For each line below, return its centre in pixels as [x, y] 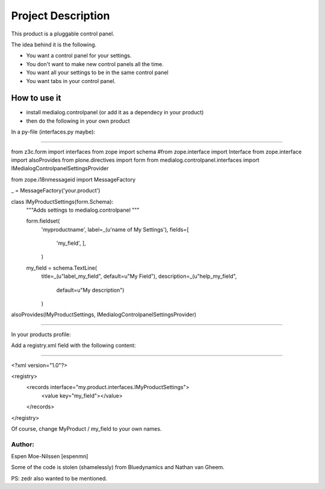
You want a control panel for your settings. [79, 56]
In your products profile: [41, 334]
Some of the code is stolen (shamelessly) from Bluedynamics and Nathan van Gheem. [118, 467]
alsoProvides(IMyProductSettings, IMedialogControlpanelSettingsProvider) [104, 315]
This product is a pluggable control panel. [63, 34]
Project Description [60, 16]
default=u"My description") [90, 290]
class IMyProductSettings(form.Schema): [62, 201]
